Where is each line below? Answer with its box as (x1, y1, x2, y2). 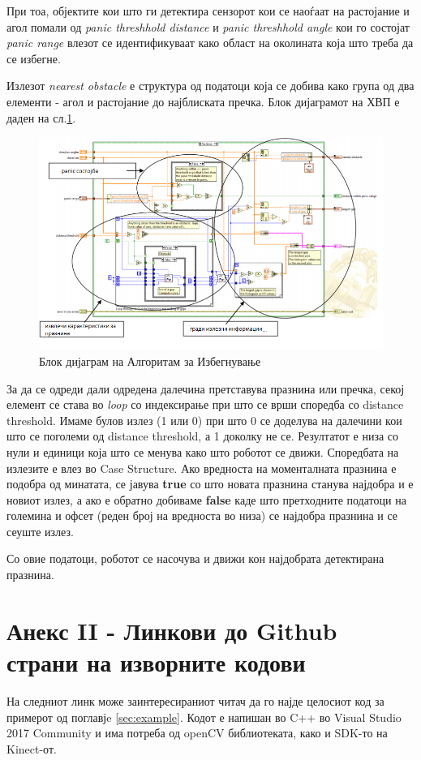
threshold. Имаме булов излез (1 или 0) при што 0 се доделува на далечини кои (6, 411, 402, 428)
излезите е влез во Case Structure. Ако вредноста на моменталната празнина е (6, 459, 397, 476)
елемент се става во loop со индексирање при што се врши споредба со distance (6, 396, 404, 413)
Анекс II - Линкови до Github (6, 613, 337, 646)
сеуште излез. (6, 522, 74, 539)
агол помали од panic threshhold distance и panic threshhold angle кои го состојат (6, 18, 410, 35)
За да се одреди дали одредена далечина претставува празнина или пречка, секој (6, 380, 405, 397)
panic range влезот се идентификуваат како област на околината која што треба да (6, 34, 414, 51)
